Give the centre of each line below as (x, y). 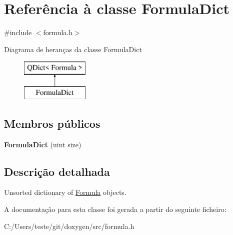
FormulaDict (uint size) (43, 144)
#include (18, 32)
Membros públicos (52, 123)
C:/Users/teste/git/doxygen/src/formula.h (69, 226)
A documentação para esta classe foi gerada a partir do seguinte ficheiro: (115, 209)
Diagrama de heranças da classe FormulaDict (73, 49)
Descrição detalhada (57, 171)
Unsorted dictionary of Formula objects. (65, 192)
